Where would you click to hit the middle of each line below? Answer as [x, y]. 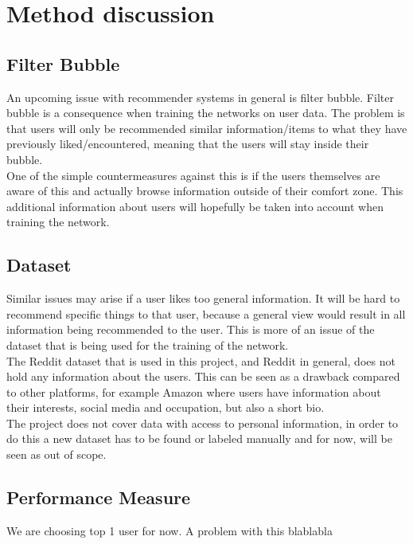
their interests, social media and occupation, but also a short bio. [166, 407]
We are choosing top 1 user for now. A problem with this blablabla [169, 530]
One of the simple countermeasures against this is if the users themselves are [193, 175]
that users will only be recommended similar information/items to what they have [207, 128]
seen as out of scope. [56, 454]
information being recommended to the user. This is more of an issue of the [191, 329]
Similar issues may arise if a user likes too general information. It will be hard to [203, 298]
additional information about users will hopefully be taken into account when [195, 206]
